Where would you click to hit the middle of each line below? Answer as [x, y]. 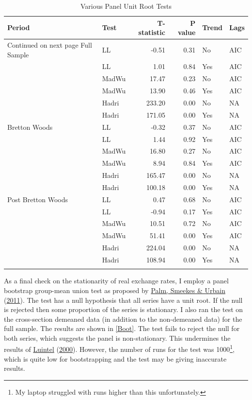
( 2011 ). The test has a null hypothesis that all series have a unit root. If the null [123, 300]
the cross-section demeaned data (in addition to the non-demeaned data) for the [123, 319]
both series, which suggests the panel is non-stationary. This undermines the [117, 338]
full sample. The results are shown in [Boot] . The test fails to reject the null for [122, 328]
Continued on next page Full [50, 45]
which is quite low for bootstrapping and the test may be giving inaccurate [115, 358]
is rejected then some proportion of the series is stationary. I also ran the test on [124, 309]
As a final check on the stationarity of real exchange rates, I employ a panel [116, 281]
